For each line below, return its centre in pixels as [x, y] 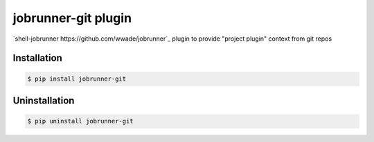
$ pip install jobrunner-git [77, 79]
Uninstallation [44, 100]
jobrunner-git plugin [72, 18]
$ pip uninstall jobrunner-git [81, 121]
